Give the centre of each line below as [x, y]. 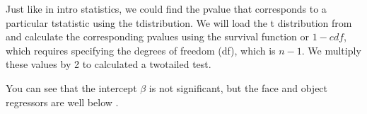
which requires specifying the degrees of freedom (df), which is [141, 50]
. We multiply [331, 50]
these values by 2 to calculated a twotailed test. [109, 64]
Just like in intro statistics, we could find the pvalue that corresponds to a [166, 8]
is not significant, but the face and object [238, 87]
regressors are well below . [62, 102]
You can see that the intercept [71, 87]
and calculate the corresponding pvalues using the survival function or [158, 36]
